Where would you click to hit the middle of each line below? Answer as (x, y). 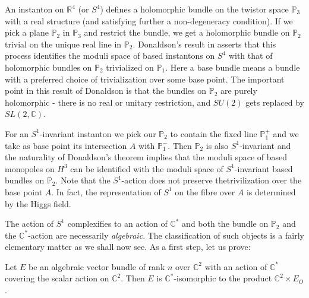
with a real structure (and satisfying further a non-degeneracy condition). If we (149, 20)
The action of (29, 223)
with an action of (236, 266)
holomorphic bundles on (48, 67)
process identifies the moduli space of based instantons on (110, 56)
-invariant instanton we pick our (98, 133)
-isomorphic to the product (223, 278)
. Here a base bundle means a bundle (233, 67)
